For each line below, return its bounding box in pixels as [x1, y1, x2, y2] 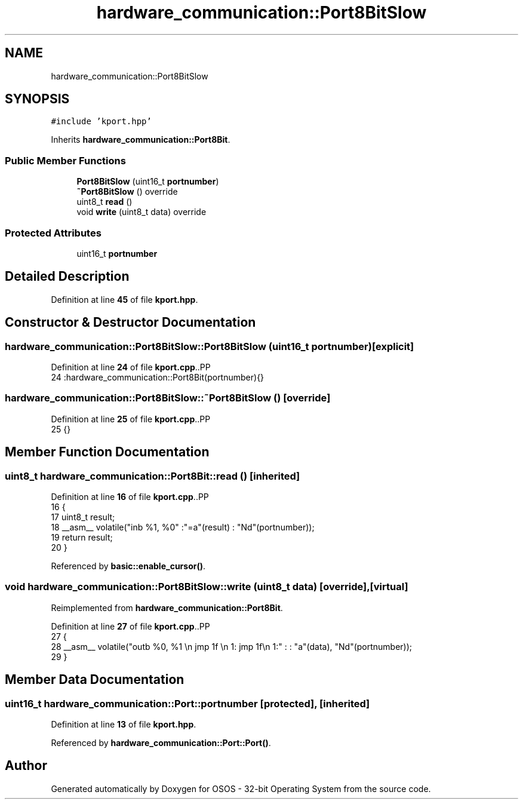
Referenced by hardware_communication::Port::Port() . [51, 737, 271, 748]
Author [5, 758, 47, 774]
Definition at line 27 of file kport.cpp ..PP [51, 621, 210, 631]
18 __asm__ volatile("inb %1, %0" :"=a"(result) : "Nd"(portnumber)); [51, 521, 315, 532]
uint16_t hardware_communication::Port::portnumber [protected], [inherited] [5, 697, 370, 710]
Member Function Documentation [5, 444, 210, 460]
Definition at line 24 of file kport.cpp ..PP [51, 362, 211, 372]
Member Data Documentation [5, 672, 184, 688]
